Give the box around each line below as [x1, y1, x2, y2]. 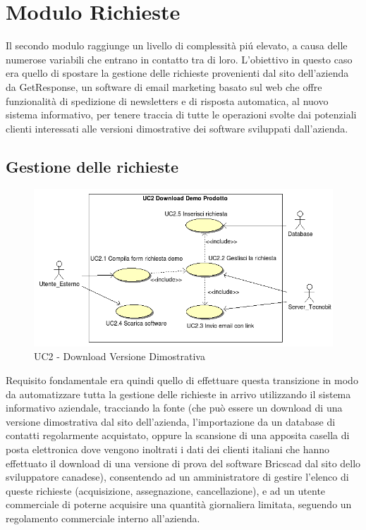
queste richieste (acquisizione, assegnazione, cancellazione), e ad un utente [6, 483, 326, 498]
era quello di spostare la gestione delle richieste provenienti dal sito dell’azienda [6, 66, 349, 80]
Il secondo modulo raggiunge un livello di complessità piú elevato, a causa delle [6, 38, 348, 53]
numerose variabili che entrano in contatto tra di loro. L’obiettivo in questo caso [6, 51, 353, 66]
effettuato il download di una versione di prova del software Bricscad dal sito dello [6, 455, 361, 470]
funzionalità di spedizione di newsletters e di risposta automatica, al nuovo [6, 93, 329, 108]
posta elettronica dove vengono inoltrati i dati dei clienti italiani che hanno [6, 441, 330, 456]
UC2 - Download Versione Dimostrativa [34, 349, 205, 364]
